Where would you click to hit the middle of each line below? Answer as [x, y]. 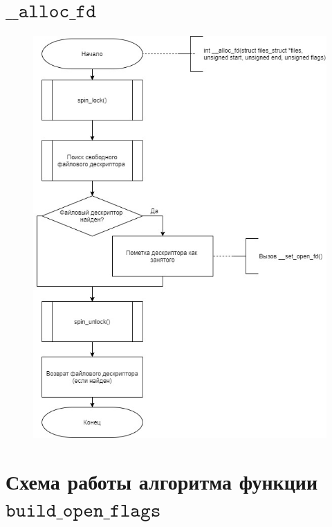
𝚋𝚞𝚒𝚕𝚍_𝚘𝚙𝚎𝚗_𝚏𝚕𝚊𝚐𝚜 [83, 511]
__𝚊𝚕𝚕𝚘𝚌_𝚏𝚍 [51, 11]
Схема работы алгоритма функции [162, 482]
